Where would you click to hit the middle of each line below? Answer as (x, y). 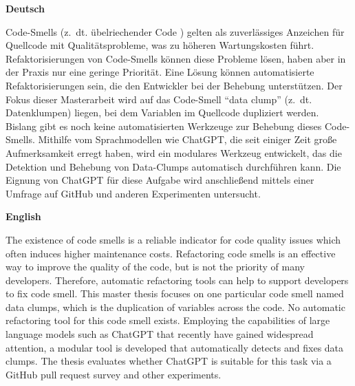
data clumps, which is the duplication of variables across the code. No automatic (175, 307)
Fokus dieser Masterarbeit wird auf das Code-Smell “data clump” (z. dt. (159, 99)
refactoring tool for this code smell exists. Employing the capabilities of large (168, 320)
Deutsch (25, 8)
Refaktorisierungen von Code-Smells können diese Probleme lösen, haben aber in (176, 58)
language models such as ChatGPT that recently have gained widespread (160, 334)
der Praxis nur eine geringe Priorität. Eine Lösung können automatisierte (160, 72)
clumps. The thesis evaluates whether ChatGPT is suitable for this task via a (169, 361)
